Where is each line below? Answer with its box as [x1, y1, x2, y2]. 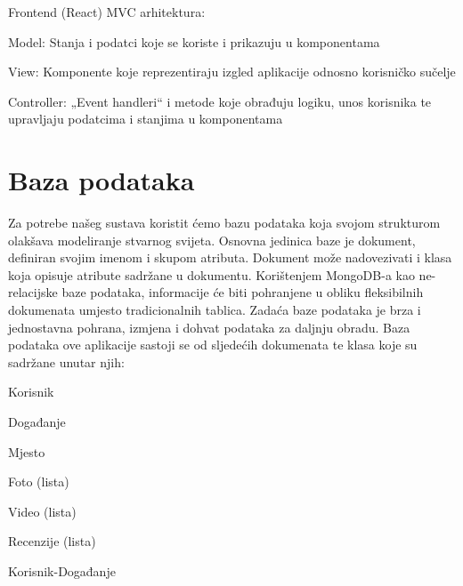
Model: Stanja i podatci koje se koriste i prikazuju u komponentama [8, 32, 380, 51]
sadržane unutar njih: [8, 352, 125, 371]
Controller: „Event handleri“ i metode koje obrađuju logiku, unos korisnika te [8, 92, 432, 110]
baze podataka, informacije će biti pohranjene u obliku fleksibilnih [61, 283, 424, 301]
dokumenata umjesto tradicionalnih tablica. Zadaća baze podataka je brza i [8, 301, 421, 319]
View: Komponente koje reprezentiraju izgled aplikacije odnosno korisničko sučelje [8, 62, 456, 81]
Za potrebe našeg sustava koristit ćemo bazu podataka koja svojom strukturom [8, 213, 441, 232]
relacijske [8, 283, 58, 301]
